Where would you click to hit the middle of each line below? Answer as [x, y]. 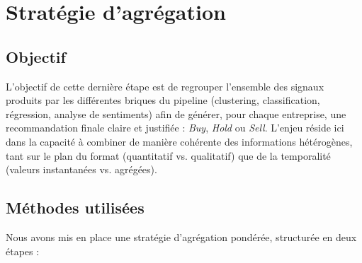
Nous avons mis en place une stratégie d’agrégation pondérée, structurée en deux [181, 236]
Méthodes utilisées [75, 208]
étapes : [23, 251]
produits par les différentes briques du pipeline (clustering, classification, [163, 100]
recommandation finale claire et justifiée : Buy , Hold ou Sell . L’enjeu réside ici [175, 128]
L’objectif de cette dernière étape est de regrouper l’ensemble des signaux [165, 86]
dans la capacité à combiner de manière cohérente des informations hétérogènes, [179, 141]
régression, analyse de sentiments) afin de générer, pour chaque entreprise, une [176, 113]
